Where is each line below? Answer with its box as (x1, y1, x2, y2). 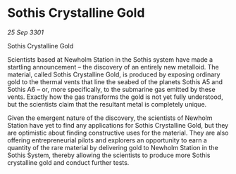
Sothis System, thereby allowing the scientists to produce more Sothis (7, 151, 211, 159)
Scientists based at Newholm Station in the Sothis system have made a (7, 55, 213, 64)
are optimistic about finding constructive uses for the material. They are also (7, 128, 229, 137)
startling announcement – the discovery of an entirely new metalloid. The (7, 62, 220, 71)
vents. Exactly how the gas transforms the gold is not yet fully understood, (7, 93, 223, 101)
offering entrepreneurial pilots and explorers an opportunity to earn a (7, 135, 208, 145)
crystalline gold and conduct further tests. (7, 158, 130, 166)
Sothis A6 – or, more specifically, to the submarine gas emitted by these (7, 85, 216, 93)
